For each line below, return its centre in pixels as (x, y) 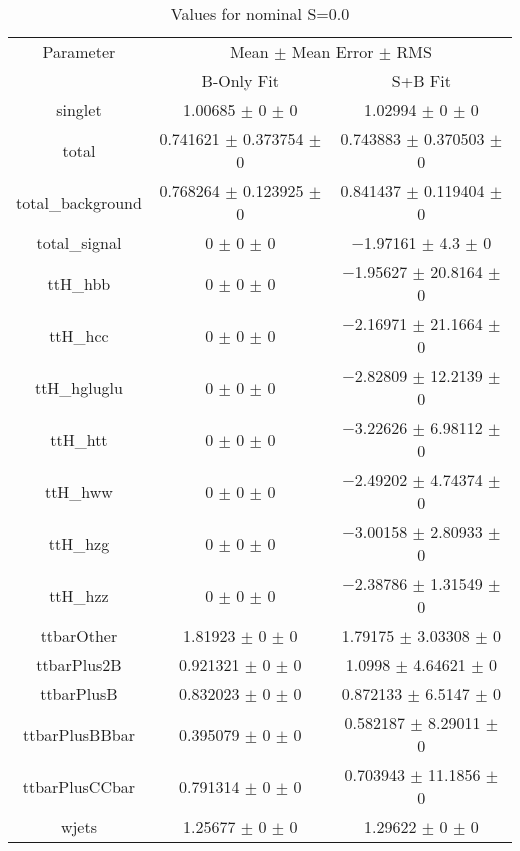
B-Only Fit (240, 80)
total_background (79, 202)
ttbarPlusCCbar (79, 786)
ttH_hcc (79, 335)
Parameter (79, 51)
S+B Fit (421, 80)
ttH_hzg (79, 543)
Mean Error (332, 51)
